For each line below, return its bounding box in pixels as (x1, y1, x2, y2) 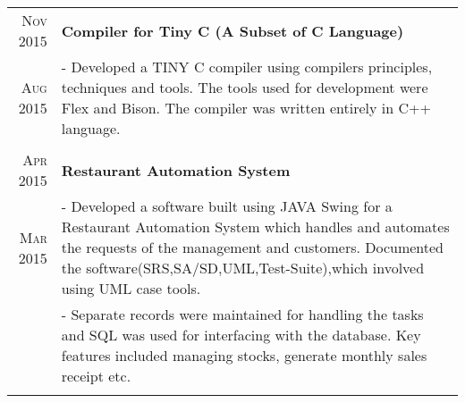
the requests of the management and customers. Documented (61, 237, 444, 257)
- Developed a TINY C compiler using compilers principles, (61, 56, 433, 77)
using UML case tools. (61, 278, 201, 298)
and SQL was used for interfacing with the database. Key (61, 324, 421, 345)
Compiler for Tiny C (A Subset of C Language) (61, 20, 404, 41)
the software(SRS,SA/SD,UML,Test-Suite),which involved (61, 257, 425, 278)
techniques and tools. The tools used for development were (61, 77, 428, 97)
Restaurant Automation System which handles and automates (61, 216, 450, 237)
